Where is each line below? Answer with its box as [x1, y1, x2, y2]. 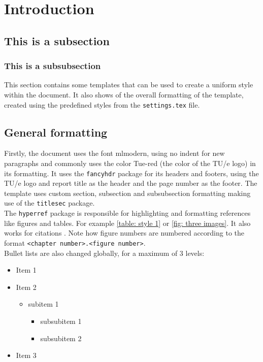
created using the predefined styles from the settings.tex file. [4, 99, 200, 110]
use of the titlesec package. [4, 198, 95, 208]
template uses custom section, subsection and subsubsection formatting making [4, 187, 251, 198]
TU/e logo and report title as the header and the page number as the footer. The [4, 178, 257, 188]
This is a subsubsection [4, 59, 101, 72]
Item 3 [16, 350, 37, 360]
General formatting [4, 124, 108, 140]
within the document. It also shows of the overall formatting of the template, [4, 89, 244, 100]
